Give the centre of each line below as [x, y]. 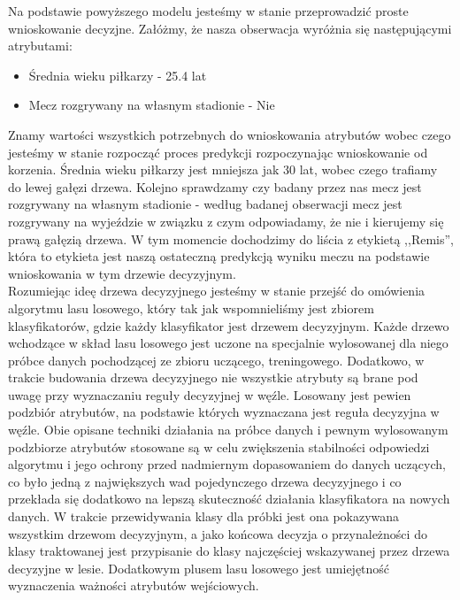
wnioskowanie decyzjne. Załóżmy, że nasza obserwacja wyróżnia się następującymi [230, 28]
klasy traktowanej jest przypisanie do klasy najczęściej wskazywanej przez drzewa [229, 551]
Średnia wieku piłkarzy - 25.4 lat [118, 75]
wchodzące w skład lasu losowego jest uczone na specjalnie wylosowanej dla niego [228, 343]
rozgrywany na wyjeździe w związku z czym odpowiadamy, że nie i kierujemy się [226, 221]
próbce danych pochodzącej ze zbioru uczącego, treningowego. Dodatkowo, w [216, 360]
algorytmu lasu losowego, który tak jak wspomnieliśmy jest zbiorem [191, 308]
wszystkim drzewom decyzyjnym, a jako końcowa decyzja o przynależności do [218, 533]
